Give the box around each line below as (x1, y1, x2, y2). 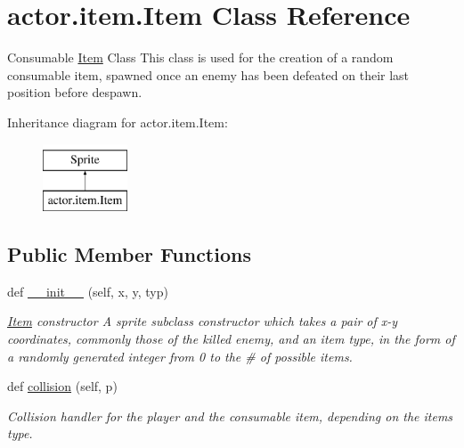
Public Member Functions (7, 240, 251, 268)
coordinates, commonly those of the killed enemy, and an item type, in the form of (7, 330, 455, 348)
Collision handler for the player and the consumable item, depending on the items (7, 406, 453, 425)
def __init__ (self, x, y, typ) (7, 281, 168, 300)
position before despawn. (7, 83, 142, 102)
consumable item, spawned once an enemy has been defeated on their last (7, 65, 410, 84)
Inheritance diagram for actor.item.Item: (7, 112, 228, 131)
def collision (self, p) (7, 377, 118, 395)
